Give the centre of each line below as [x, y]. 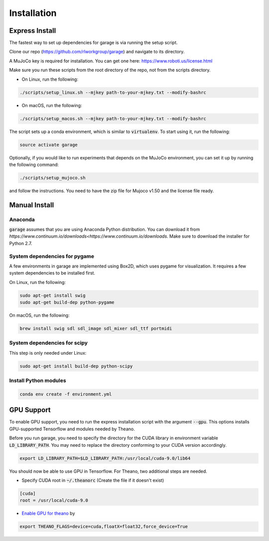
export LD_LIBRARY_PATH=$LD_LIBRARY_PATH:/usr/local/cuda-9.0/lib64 [105, 458]
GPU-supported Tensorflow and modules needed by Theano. [72, 429]
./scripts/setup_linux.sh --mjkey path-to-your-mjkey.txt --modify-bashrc [113, 92]
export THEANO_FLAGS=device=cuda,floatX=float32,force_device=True [104, 527]
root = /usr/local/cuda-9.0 [54, 500]
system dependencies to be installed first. [52, 273]
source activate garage [49, 145]
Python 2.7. [21, 243]
